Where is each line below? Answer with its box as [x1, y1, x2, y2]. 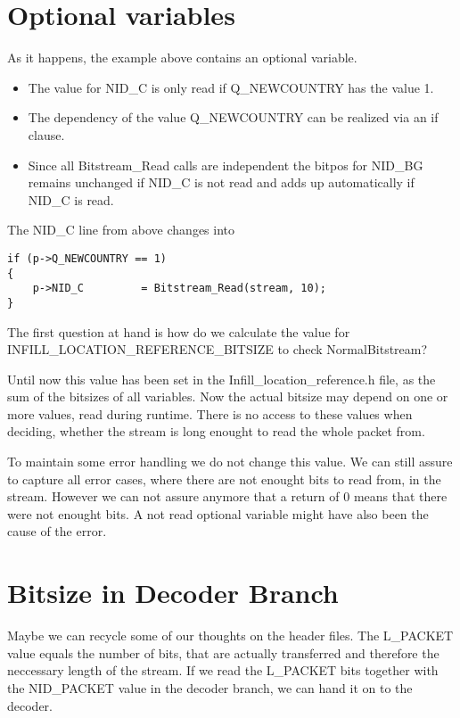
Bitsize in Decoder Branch [7, 574, 339, 611]
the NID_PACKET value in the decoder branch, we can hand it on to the [7, 678, 413, 697]
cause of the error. [7, 522, 107, 541]
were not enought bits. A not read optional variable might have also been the [7, 504, 429, 523]
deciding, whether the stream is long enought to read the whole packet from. [7, 422, 425, 441]
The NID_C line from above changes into [7, 220, 235, 239]
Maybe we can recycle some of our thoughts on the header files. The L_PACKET [7, 626, 454, 645]
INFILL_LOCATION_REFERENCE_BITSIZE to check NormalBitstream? [7, 340, 428, 359]
